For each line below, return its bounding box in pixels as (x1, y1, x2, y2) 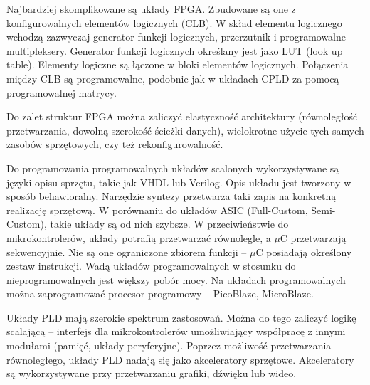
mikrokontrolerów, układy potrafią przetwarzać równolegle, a (6, 230, 271, 245)
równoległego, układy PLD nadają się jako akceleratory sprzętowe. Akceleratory (6, 352, 354, 366)
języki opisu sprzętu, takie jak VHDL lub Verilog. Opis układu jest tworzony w (6, 174, 351, 189)
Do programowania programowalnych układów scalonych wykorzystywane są (6, 160, 339, 175)
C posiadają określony (255, 244, 352, 259)
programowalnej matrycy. (6, 85, 117, 100)
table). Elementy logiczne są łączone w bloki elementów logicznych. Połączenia (6, 57, 349, 72)
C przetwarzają (280, 230, 347, 245)
